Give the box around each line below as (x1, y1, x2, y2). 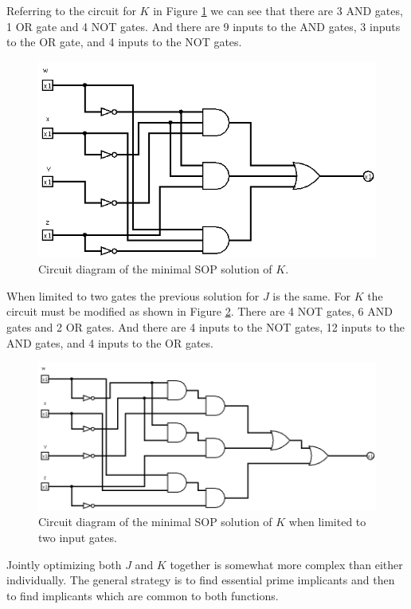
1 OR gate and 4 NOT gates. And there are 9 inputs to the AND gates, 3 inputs (6, 18, 401, 34)
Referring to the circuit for (6, 2, 136, 18)
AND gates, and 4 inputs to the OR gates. (6, 334, 213, 351)
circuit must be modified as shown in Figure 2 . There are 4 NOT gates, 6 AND (6, 303, 393, 320)
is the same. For (272, 287, 350, 304)
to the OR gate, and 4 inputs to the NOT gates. (6, 33, 242, 50)
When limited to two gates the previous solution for (6, 287, 260, 304)
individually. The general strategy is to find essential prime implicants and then (6, 572, 395, 588)
